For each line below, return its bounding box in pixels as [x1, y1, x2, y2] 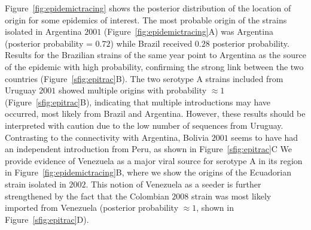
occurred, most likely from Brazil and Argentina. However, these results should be [5, 107, 306, 120]
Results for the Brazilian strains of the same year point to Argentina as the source [5, 49, 306, 61]
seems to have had [231, 131, 298, 143]
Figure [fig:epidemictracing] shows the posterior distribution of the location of [5, 2, 291, 14]
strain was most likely [191, 189, 272, 202]
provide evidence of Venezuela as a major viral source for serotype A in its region [5, 154, 303, 167]
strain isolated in [5, 177, 66, 190]
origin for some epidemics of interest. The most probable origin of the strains [5, 13, 287, 26]
